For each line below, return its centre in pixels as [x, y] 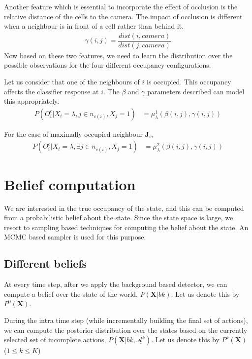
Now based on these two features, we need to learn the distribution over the [118, 55]
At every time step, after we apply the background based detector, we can [116, 284]
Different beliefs [46, 263]
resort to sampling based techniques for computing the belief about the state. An [126, 227]
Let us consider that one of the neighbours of [72, 82]
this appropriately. [32, 101]
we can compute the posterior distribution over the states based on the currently [126, 330]
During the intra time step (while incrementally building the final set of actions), [126, 320]
